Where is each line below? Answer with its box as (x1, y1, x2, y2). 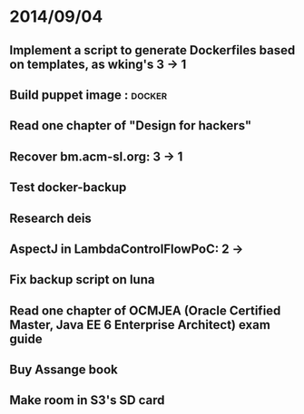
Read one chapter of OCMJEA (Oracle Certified (9, 303, 281, 318)
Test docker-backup (9, 179, 127, 196)
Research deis (9, 210, 93, 226)
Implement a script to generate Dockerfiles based (9, 43, 296, 58)
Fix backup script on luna (9, 272, 155, 287)
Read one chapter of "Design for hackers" (9, 118, 252, 133)
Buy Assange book (9, 362, 118, 378)
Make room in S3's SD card (9, 392, 165, 409)
